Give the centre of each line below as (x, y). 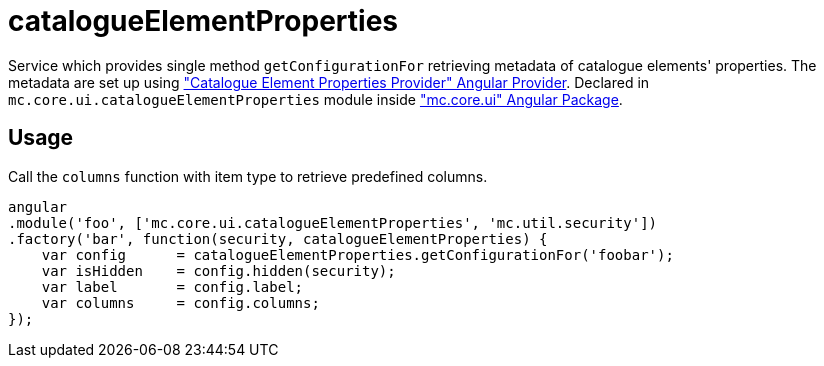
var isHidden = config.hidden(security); (218, 270)
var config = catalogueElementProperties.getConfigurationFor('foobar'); (357, 254)
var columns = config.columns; (180, 302)
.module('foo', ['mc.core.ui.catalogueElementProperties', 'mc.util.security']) (333, 222)
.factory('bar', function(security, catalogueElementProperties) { (278, 238)
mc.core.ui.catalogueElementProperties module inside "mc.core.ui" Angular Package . (315, 99)
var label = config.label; (172, 286)
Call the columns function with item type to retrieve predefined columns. (248, 176)
